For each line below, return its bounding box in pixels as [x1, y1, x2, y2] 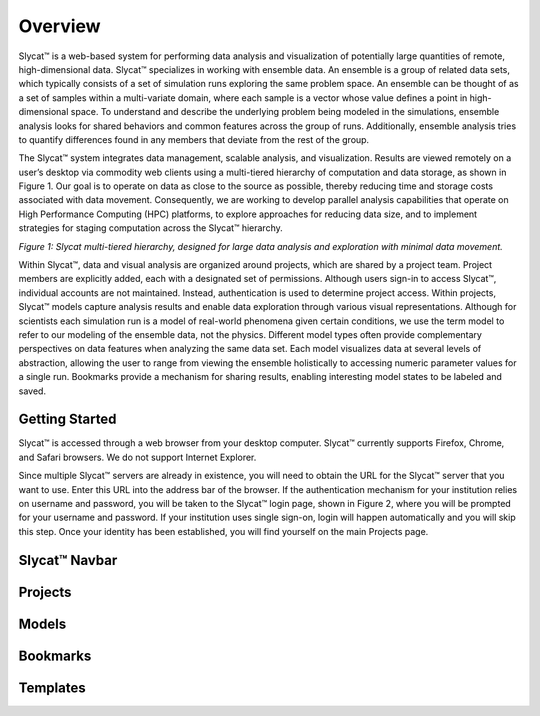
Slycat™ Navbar [18, 551, 118, 569]
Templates [18, 679, 86, 696]
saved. [18, 385, 47, 397]
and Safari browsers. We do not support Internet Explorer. [18, 451, 257, 463]
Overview [18, 15, 101, 37]
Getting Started [18, 411, 117, 428]
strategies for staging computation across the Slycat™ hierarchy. [18, 222, 284, 234]
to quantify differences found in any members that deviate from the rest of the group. [18, 133, 370, 145]
